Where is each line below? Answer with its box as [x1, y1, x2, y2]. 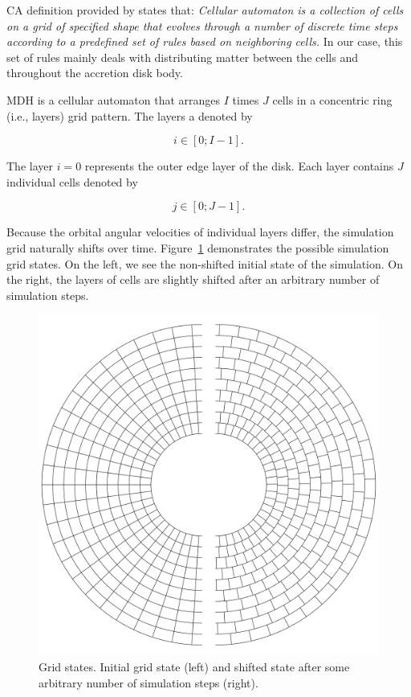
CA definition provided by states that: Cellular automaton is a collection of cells [6, 2, 404, 18]
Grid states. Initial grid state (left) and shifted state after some [39, 658, 350, 674]
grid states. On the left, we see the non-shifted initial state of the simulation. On [6, 255, 403, 272]
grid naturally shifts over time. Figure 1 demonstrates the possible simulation [6, 239, 389, 256]
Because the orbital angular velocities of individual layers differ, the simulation [6, 223, 394, 240]
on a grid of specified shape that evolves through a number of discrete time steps [6, 17, 398, 34]
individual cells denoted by [6, 173, 138, 190]
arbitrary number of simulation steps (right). [39, 674, 258, 691]
